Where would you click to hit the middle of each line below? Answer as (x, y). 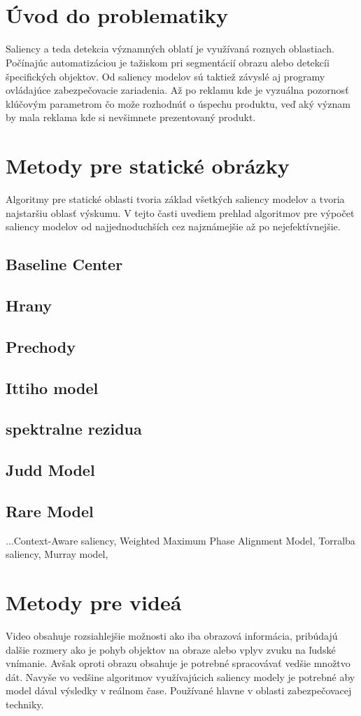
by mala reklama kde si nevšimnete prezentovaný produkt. (131, 117)
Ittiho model (52, 387)
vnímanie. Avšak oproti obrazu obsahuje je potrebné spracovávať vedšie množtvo (178, 663)
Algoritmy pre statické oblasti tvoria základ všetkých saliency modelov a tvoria (175, 199)
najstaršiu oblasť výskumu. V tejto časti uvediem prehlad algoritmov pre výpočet (180, 212)
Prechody (41, 346)
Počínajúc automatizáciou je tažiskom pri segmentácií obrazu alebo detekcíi (168, 62)
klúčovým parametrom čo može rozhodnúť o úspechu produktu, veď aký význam (178, 103)
